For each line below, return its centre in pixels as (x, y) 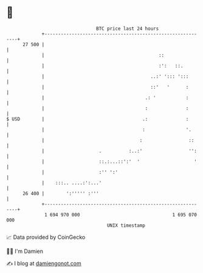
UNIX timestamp (126, 225)
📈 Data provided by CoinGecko (46, 237)
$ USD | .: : (98, 119)
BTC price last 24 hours (128, 29)
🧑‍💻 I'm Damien (25, 251)
